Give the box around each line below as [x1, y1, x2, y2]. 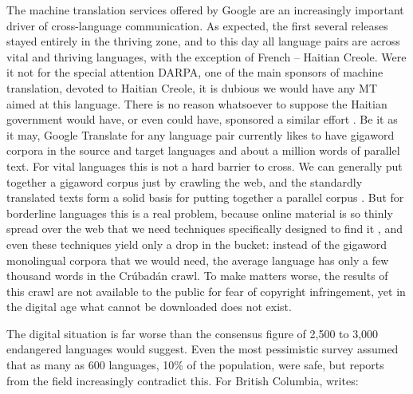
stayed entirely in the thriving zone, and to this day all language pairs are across [6, 33, 400, 49]
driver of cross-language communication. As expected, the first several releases [6, 17, 388, 33]
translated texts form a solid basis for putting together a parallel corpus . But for [6, 189, 404, 206]
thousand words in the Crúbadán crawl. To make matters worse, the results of [6, 267, 388, 284]
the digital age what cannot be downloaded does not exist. [6, 298, 292, 315]
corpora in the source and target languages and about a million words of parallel [6, 142, 400, 159]
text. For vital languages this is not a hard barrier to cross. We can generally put [6, 157, 403, 174]
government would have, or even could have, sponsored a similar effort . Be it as [6, 111, 398, 128]
